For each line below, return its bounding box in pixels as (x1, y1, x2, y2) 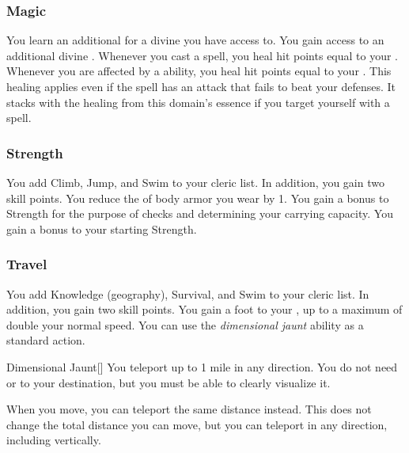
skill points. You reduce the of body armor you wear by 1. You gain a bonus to (6, 189, 389, 206)
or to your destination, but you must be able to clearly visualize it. (6, 374, 331, 390)
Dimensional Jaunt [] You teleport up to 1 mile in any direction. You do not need (6, 358, 398, 375)
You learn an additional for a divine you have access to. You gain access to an (6, 32, 384, 48)
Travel (6, 254, 47, 274)
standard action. (6, 332, 85, 348)
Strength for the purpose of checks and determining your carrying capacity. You (6, 205, 393, 222)
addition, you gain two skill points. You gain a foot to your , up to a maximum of (6, 301, 403, 318)
